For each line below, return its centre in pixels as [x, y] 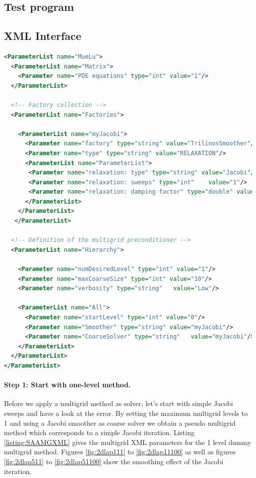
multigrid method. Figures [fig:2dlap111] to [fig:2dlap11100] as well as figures [120, 452]
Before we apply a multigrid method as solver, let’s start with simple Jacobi [119, 403]
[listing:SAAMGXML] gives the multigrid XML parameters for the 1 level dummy [128, 442]
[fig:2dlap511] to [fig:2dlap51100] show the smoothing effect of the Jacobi [114, 461]
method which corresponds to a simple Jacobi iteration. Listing [99, 432]
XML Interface [43, 36]
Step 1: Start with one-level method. [67, 385]
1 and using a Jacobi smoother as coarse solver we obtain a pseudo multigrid [120, 423]
